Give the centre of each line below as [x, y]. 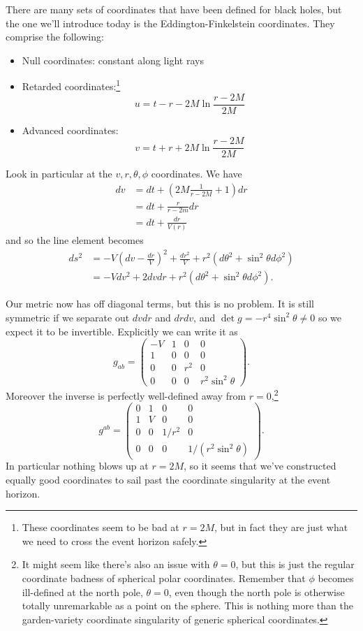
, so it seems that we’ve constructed [260, 466]
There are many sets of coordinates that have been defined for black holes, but [174, 9]
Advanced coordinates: [70, 130]
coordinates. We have [197, 174]
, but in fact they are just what [281, 527]
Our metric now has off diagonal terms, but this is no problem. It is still [160, 304]
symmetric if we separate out [68, 317]
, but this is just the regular [295, 564]
